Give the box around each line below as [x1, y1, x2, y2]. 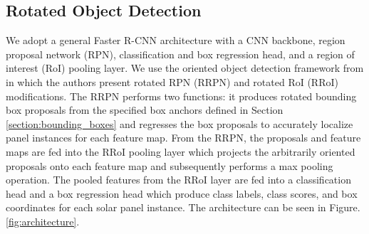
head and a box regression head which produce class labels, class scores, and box [6, 186, 358, 201]
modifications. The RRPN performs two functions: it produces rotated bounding [6, 88, 357, 103]
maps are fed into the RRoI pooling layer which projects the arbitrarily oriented [6, 144, 355, 159]
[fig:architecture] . [6, 213, 80, 228]
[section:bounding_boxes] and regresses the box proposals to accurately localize [6, 116, 353, 131]
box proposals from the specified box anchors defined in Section [6, 102, 284, 117]
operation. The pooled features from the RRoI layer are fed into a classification [6, 172, 351, 187]
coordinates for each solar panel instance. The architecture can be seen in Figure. [6, 200, 360, 215]
